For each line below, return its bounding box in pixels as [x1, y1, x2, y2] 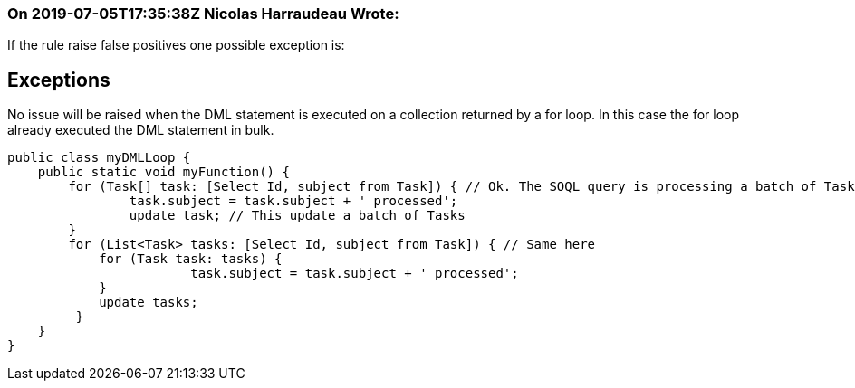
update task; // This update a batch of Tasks [129, 208, 466, 223]
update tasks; [99, 295, 198, 310]
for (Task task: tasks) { [99, 251, 283, 267]
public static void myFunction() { [37, 165, 290, 180]
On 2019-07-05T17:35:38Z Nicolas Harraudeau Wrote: [7, 5, 399, 23]
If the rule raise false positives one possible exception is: [7, 37, 345, 53]
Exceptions [7, 68, 110, 91]
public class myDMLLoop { [7, 150, 191, 166]
